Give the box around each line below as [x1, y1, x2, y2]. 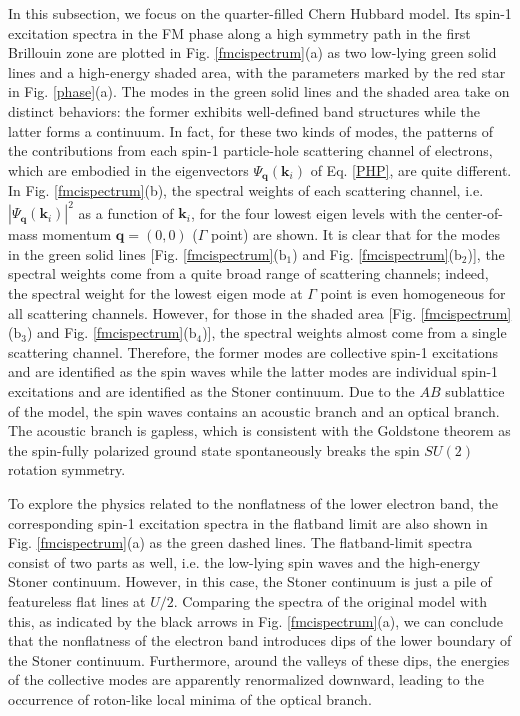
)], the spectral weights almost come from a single [202, 322, 507, 343]
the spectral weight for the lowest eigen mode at [8, 283, 303, 304]
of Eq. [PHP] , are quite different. [310, 159, 512, 180]
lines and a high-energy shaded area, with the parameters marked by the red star [8, 61, 506, 82]
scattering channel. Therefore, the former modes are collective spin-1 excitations [8, 341, 499, 362]
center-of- [445, 202, 504, 223]
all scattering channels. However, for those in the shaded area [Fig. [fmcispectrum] [8, 302, 512, 323]
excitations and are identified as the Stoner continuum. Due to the [8, 381, 415, 402]
